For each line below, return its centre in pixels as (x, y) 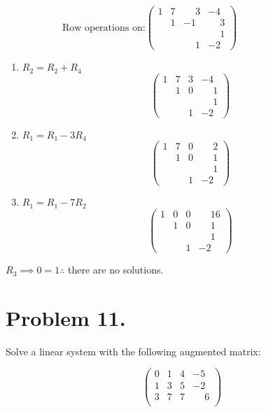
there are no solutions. (116, 270)
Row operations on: (104, 28)
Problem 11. (66, 317)
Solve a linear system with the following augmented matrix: (133, 351)
